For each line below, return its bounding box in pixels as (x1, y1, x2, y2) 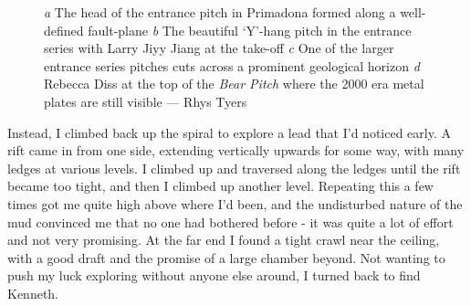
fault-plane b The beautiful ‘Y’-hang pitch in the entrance (88, 20, 412, 39)
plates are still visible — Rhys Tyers (44, 91, 247, 111)
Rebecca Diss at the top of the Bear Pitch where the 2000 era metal (44, 74, 424, 93)
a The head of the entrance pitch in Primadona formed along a (44, 3, 396, 21)
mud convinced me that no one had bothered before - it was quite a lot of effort (7, 212, 454, 231)
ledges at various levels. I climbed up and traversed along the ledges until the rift (7, 158, 461, 177)
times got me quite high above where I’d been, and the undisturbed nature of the (7, 194, 463, 213)
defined (44, 20, 84, 39)
